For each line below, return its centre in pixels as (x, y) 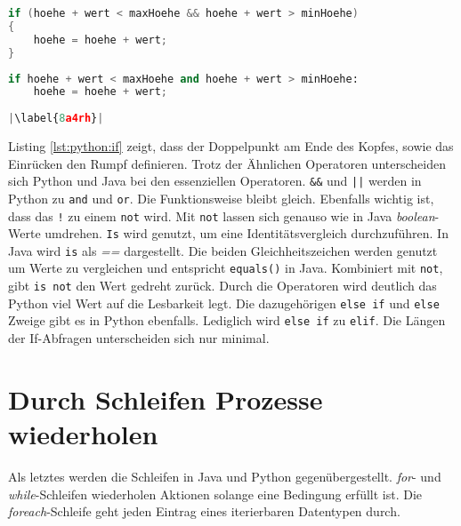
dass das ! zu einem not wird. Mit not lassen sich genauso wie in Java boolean (222, 215)
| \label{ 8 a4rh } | (56, 119)
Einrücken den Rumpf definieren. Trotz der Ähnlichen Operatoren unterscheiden (227, 163)
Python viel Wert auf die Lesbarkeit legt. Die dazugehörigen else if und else (224, 303)
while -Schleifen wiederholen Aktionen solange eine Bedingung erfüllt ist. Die (215, 494)
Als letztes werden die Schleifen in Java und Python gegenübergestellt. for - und (225, 476)
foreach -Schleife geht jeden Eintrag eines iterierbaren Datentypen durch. (204, 511)
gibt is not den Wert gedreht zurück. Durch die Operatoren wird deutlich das (222, 286)
